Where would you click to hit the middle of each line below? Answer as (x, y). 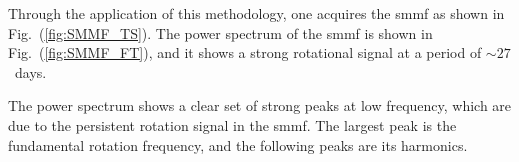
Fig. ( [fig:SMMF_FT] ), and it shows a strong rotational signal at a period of (245, 52)
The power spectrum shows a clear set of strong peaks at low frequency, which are (260, 105)
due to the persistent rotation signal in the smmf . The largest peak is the (232, 124)
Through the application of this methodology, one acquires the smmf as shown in (256, 13)
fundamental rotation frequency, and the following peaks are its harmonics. (238, 144)
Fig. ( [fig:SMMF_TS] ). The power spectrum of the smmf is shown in (220, 32)
